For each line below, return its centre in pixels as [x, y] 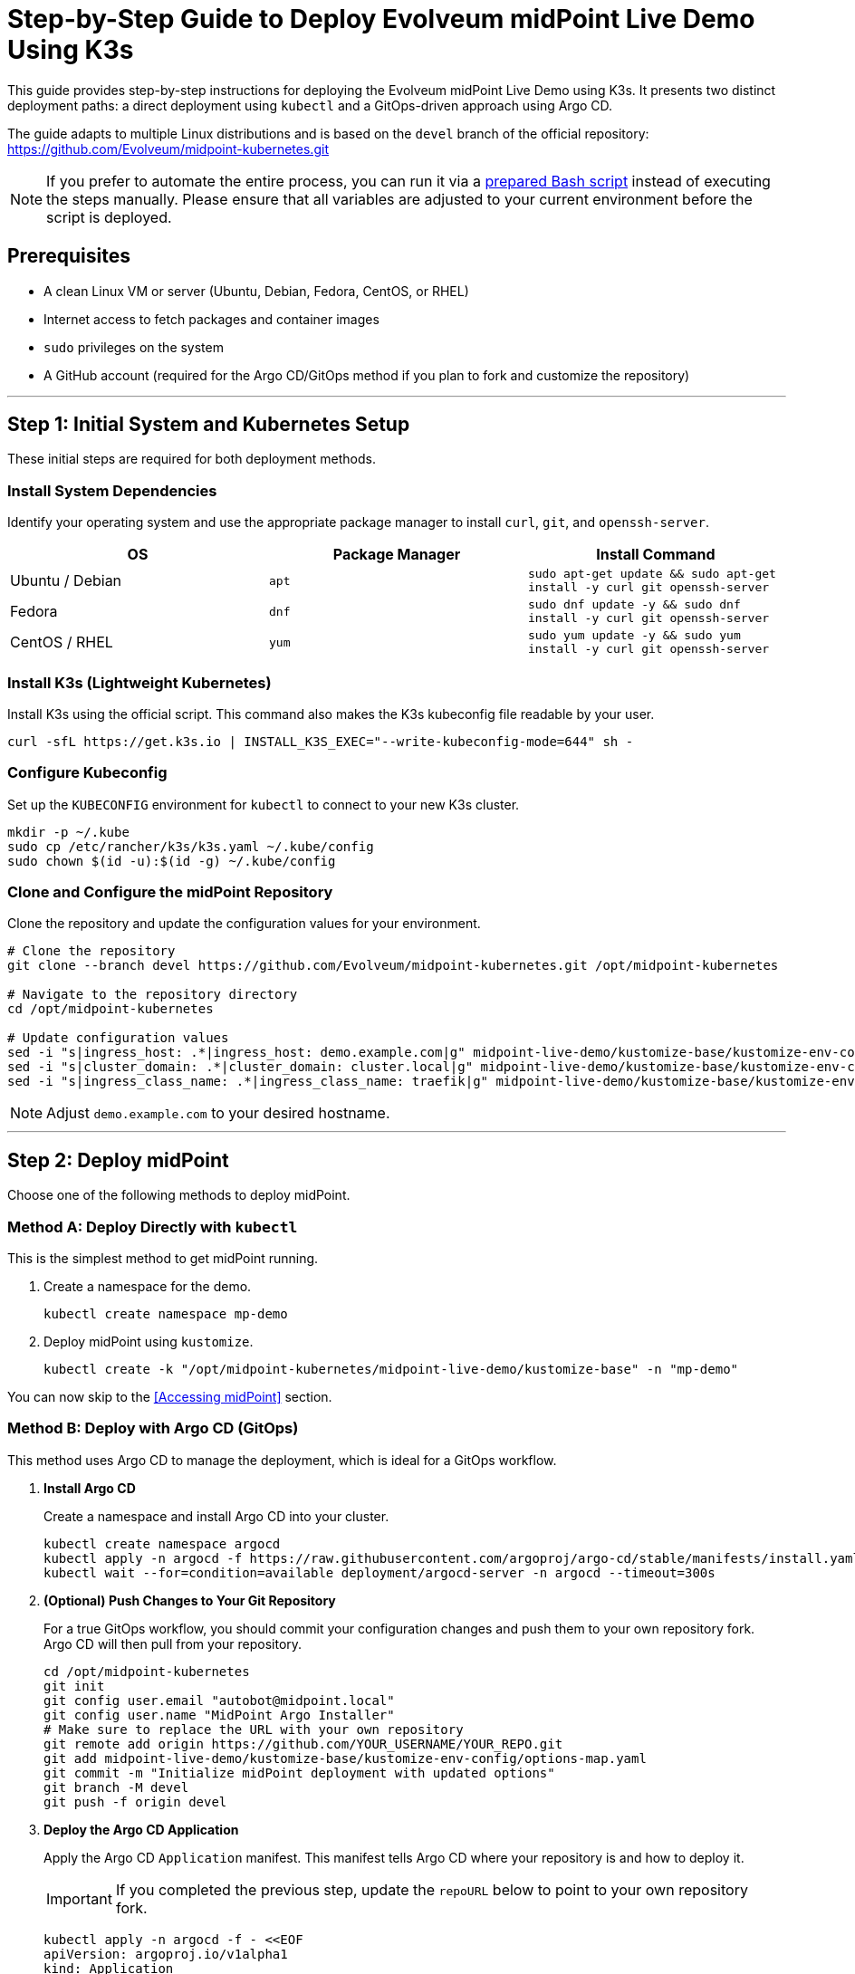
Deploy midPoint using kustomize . [149, 1342]
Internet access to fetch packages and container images [211, 319]
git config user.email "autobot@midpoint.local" [219, 1700]
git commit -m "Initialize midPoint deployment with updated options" [299, 1773]
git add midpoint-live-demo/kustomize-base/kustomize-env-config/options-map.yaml [345, 1758]
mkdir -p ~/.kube [68, 832]
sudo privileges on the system [134, 347]
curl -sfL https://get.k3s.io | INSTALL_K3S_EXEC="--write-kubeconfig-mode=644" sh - [321, 741]
